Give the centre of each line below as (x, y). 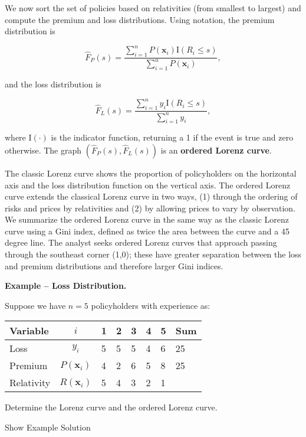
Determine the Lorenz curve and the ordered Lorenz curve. (111, 407)
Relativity (30, 383)
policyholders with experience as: (151, 305)
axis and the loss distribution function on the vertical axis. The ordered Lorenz (148, 185)
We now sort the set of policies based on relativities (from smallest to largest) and (153, 8)
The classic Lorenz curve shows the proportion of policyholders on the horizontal (151, 173)
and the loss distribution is (53, 84)
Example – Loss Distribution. (66, 286)
